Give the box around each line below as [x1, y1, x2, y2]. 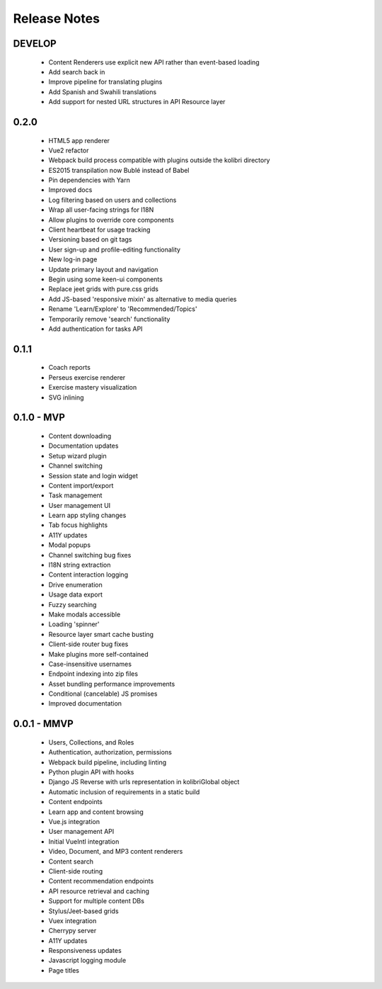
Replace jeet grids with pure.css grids [48, 285, 159, 293]
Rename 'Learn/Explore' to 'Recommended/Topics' [48, 305, 197, 313]
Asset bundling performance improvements [48, 679, 175, 688]
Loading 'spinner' [48, 620, 100, 628]
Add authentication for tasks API [48, 324, 143, 333]
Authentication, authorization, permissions [48, 748, 173, 757]
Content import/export [48, 481, 114, 490]
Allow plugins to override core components [48, 215, 175, 224]
